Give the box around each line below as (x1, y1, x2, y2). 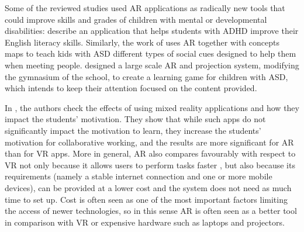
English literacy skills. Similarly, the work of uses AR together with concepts (5, 36, 280, 48)
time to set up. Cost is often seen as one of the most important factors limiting (5, 193, 288, 205)
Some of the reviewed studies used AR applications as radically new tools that (5, 2, 285, 13)
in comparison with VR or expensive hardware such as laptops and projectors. (5, 216, 285, 228)
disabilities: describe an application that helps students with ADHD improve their (5, 25, 299, 37)
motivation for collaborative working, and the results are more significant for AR (5, 136, 294, 148)
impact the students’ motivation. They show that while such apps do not (5, 113, 266, 125)
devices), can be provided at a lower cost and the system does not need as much (5, 181, 292, 193)
